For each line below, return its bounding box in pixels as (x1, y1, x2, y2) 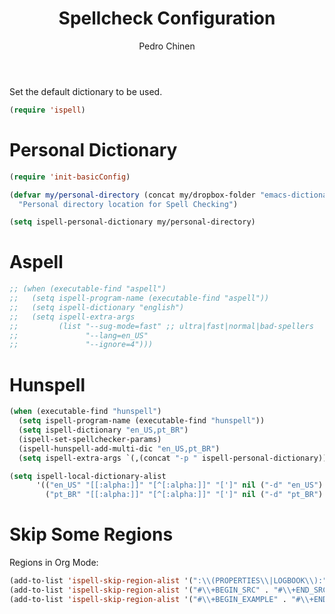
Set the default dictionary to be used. (9, 85, 163, 97)
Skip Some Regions (9, 523, 174, 546)
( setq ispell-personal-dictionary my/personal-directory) (9, 217, 256, 227)
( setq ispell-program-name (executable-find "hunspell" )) (18, 416, 266, 426)
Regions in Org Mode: (9, 557, 99, 569)
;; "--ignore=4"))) (9, 340, 154, 350)
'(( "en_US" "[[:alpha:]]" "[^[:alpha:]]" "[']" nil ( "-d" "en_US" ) (35, 480, 324, 491)
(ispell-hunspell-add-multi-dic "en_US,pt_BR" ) (18, 443, 221, 454)
